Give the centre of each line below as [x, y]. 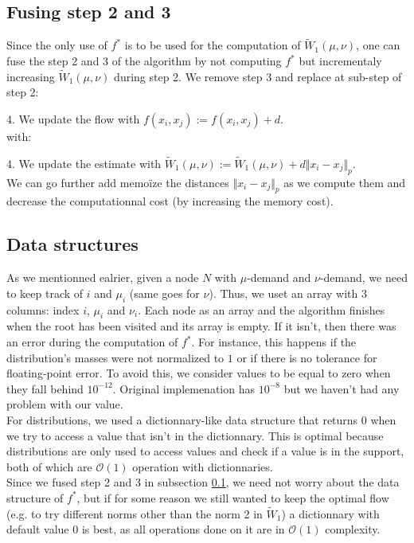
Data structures [72, 244]
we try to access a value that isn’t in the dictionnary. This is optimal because [195, 435]
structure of [35, 497]
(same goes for [164, 293]
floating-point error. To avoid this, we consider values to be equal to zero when [199, 373]
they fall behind [45, 388]
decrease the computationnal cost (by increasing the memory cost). [170, 201]
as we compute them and [345, 182]
